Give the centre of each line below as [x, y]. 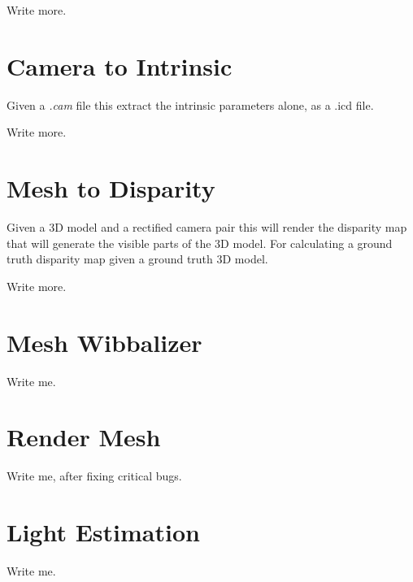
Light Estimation [103, 532]
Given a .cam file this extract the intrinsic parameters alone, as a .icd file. [190, 104]
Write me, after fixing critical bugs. [94, 476]
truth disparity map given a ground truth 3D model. [137, 259]
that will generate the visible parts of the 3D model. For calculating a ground [200, 243]
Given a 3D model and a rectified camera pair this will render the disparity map [207, 227]
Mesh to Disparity [111, 188]
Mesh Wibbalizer [104, 342]
